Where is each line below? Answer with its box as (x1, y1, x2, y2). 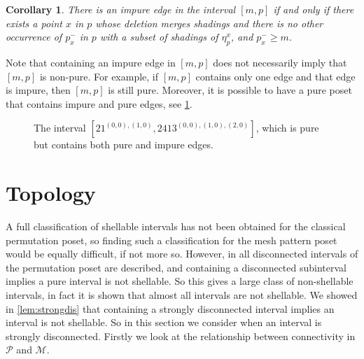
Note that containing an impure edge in (6, 55, 176, 69)
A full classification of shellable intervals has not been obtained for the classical (6, 219, 346, 234)
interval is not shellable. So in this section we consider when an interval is (6, 315, 322, 330)
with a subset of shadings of (99, 29, 218, 44)
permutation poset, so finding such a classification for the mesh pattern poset (6, 232, 337, 247)
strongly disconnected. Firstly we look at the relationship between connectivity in (6, 328, 356, 343)
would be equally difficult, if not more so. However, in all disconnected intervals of (6, 246, 358, 261)
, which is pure (255, 120, 319, 135)
